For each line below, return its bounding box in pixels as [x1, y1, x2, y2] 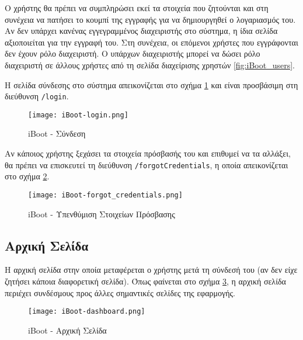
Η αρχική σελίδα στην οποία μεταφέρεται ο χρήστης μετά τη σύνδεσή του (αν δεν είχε [5, 263, 298, 276]
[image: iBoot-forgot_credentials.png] [28, 190, 183, 199]
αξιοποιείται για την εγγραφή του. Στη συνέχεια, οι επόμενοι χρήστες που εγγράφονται [5, 36, 298, 48]
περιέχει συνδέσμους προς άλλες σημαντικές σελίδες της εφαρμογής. [5, 286, 235, 299]
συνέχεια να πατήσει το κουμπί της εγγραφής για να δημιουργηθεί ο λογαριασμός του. [5, 13, 296, 25]
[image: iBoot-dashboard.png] [28, 307, 145, 316]
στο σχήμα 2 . [5, 170, 50, 182]
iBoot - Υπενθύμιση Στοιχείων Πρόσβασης [28, 207, 175, 220]
